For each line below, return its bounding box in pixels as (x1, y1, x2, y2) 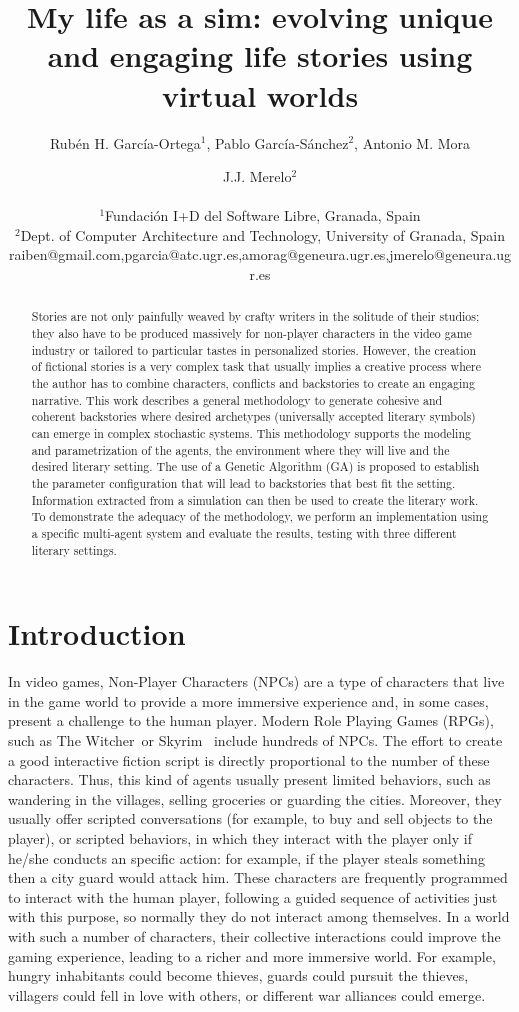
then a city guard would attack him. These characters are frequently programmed (8, 867, 508, 888)
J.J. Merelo (222, 166, 292, 187)
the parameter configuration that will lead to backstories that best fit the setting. (31, 475, 456, 492)
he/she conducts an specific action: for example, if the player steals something (8, 847, 485, 868)
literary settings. (31, 541, 117, 558)
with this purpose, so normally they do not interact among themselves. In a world (8, 906, 510, 927)
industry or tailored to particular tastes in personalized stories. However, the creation (31, 341, 477, 358)
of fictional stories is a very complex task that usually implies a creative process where (31, 358, 481, 375)
